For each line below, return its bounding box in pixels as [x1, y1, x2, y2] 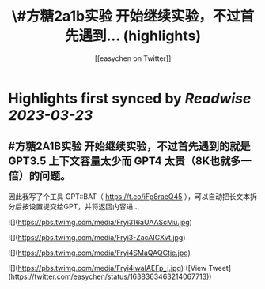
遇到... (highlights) [78, 27, 202, 45]
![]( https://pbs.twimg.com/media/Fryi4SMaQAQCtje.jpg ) [8, 248, 191, 257]
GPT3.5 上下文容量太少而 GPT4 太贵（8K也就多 [8, 155, 241, 168]
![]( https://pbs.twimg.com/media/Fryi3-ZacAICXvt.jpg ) [8, 232, 186, 242]
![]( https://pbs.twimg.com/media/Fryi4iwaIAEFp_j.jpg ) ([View [8, 263, 207, 272]
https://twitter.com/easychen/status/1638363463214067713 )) [10, 272, 212, 281]
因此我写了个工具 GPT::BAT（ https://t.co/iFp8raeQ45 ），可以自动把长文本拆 [8, 191, 257, 201]
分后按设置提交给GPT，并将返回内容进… [8, 201, 140, 211]
